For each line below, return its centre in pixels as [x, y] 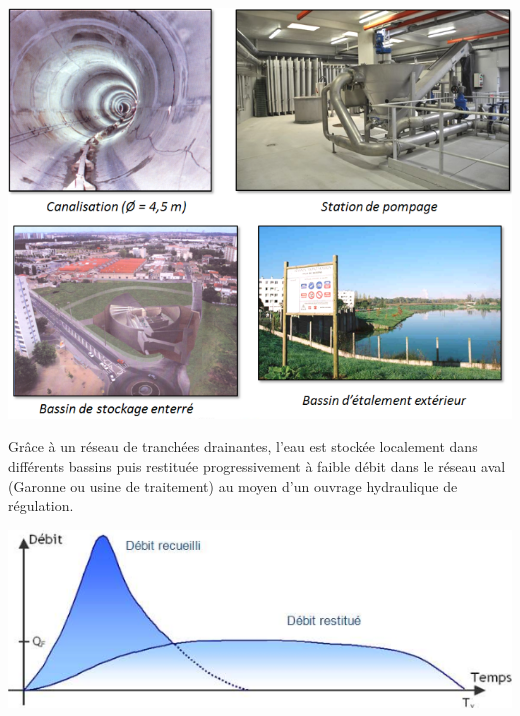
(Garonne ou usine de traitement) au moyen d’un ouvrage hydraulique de [233, 485]
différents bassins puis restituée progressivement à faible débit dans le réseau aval [257, 466]
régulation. [41, 505]
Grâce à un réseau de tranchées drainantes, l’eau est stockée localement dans [243, 446]
